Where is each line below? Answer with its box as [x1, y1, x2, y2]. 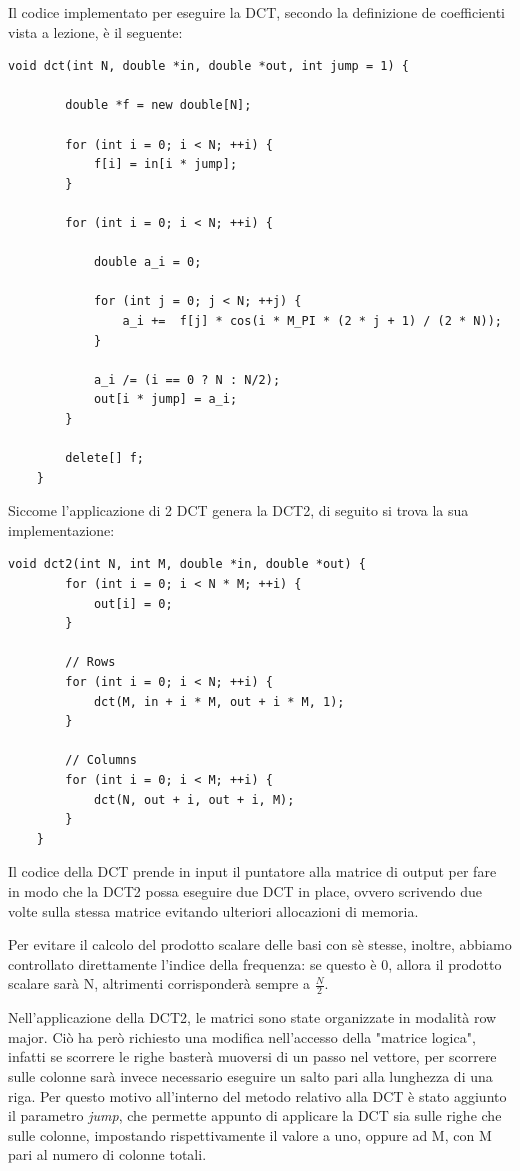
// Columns [65, 753, 137, 768]
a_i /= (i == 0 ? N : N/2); [93, 372, 281, 387]
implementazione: [8, 519, 115, 540]
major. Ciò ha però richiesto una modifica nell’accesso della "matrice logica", [8, 1026, 476, 1047]
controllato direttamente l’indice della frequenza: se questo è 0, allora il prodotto [8, 953, 502, 974]
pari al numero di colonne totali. [8, 1144, 207, 1165]
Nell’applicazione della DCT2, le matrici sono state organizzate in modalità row [8, 1007, 497, 1028]
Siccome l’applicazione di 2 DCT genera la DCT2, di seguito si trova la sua [8, 500, 469, 521]
